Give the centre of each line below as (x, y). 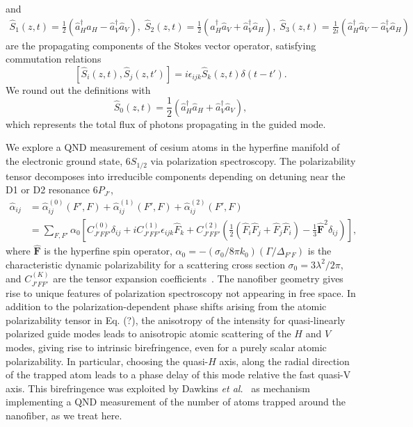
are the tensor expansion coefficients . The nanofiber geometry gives (198, 279)
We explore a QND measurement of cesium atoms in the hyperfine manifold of (173, 147)
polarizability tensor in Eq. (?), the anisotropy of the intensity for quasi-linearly (176, 320)
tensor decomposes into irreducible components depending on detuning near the (176, 176)
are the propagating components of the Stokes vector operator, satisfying (161, 45)
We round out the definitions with (78, 89)
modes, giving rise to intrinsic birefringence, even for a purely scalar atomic (166, 347)
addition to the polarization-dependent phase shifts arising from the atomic (166, 306)
